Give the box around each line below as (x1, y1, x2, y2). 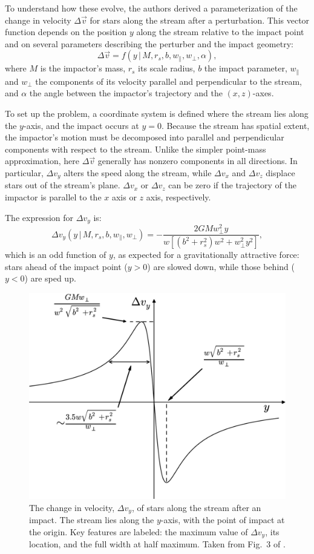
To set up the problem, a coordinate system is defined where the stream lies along (5, 107, 309, 120)
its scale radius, (138, 62, 195, 74)
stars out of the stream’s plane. (5, 179, 120, 191)
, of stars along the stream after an (131, 501, 261, 513)
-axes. (252, 87, 274, 99)
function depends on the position (5, 25, 127, 38)
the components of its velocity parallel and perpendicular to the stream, (35, 74, 302, 87)
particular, (5, 166, 44, 179)
